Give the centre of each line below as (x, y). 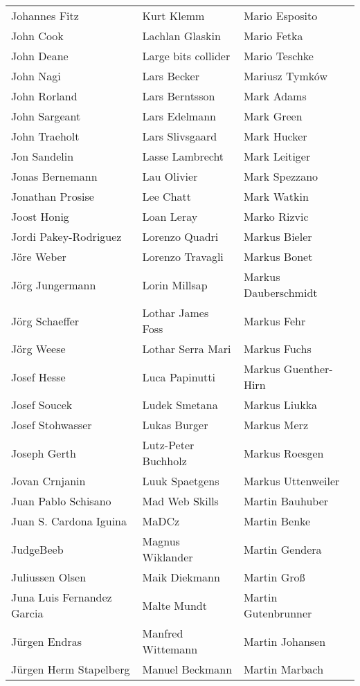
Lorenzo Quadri (180, 236)
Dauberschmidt (280, 292)
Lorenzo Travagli (183, 256)
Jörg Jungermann (54, 285)
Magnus (161, 541)
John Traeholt (45, 136)
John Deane (40, 56)
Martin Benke (277, 521)
